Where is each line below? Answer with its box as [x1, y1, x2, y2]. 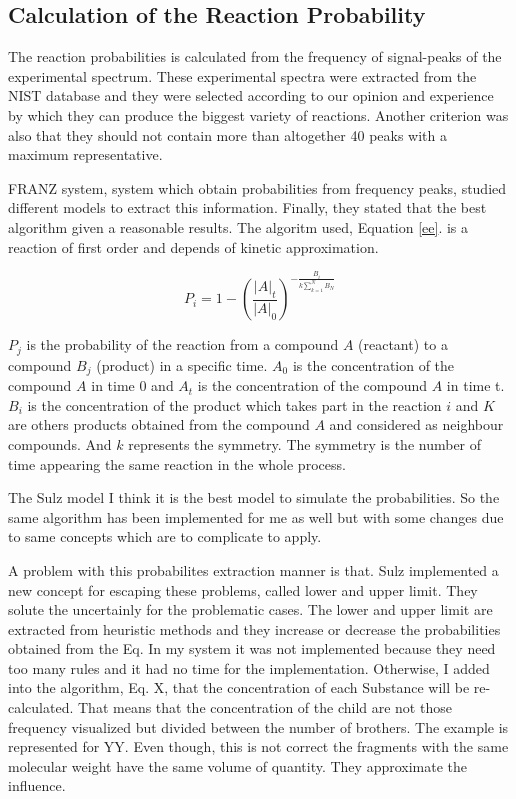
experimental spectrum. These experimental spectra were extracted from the [8, 65, 477, 86]
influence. [8, 775, 66, 796]
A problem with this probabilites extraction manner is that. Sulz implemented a [8, 559, 499, 580]
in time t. [446, 375, 505, 396]
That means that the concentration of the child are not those [77, 697, 452, 718]
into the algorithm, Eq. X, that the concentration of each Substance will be [8, 677, 470, 698]
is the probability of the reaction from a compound [26, 334, 339, 355]
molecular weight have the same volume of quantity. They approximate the [8, 755, 468, 776]
